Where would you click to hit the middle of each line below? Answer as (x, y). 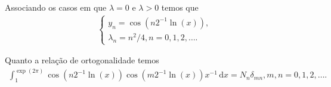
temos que (180, 7)
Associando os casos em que (56, 7)
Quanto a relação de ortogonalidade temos (82, 60)
